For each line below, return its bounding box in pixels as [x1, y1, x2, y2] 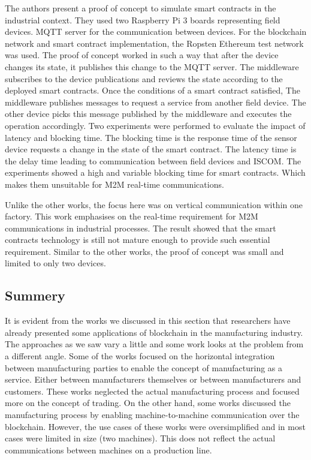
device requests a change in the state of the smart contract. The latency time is [5, 143, 297, 155]
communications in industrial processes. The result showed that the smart [5, 221, 276, 234]
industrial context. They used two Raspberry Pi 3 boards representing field [5, 13, 280, 26]
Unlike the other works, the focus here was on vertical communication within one [5, 198, 303, 211]
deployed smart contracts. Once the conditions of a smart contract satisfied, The [5, 84, 300, 97]
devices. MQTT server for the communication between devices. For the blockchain [5, 25, 307, 38]
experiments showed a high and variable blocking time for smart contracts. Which [5, 166, 306, 179]
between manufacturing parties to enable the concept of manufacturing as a [5, 361, 283, 374]
